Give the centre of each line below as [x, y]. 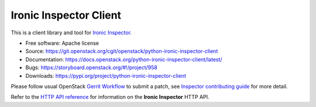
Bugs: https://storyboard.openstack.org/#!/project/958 [92, 67]
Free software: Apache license [62, 43]
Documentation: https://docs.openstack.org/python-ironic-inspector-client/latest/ [124, 59]
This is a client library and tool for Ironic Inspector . [71, 33]
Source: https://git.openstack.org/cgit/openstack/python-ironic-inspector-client [122, 51]
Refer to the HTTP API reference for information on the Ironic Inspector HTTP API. [110, 97]
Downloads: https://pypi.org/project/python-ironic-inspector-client [106, 76]
